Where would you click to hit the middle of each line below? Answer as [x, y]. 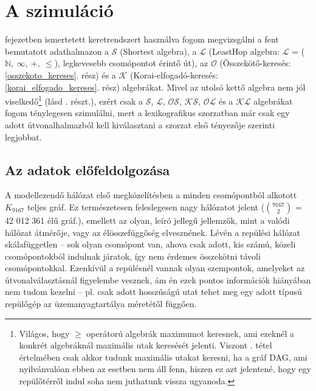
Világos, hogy [44, 333]
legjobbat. [23, 137]
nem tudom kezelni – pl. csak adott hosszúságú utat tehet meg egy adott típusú [153, 292]
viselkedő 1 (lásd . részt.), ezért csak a [74, 100]
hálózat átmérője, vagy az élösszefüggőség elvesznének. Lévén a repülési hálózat [153, 232]
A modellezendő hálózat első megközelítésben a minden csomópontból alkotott [151, 195]
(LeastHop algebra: [244, 51]
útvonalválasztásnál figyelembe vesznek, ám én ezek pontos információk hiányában [158, 279]
